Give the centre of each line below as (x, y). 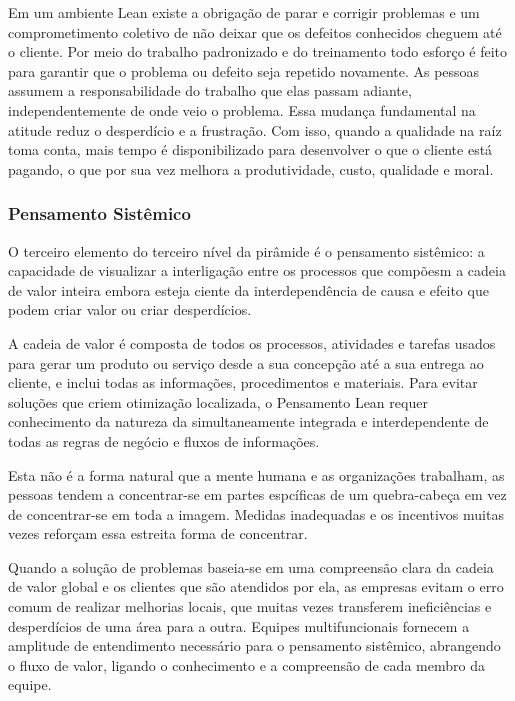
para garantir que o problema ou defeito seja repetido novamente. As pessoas (244, 70)
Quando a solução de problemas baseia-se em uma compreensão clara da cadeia (251, 566)
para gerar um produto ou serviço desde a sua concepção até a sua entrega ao (246, 362)
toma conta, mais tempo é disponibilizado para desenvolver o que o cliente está (250, 149)
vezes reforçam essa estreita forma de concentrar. (158, 533)
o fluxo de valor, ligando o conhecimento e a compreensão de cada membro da (246, 664)
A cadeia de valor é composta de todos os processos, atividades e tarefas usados (252, 342)
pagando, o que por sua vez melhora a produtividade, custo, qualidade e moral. (251, 168)
